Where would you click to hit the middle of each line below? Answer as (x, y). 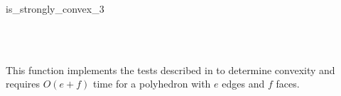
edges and (243, 84)
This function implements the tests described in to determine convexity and (170, 70)
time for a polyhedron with (152, 84)
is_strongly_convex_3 (55, 8)
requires (23, 84)
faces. (288, 84)
